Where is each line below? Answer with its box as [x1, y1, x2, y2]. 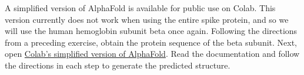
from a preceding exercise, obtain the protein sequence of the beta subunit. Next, [5, 36, 297, 48]
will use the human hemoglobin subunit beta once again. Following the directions [5, 25, 298, 37]
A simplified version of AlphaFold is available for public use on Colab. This [5, 2, 276, 13]
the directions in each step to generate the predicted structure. [5, 59, 230, 71]
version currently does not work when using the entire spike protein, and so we [5, 13, 289, 25]
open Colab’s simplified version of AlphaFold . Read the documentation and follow [5, 47, 300, 60]
